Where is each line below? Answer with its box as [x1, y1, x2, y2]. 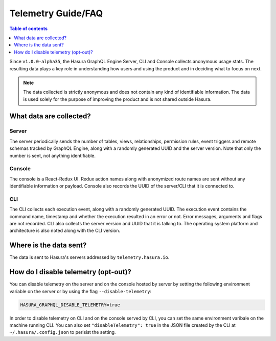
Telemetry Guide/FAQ [9, 8, 103, 19]
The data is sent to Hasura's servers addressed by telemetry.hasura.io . [9, 254, 170, 260]
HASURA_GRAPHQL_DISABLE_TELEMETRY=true [20, 302, 120, 308]
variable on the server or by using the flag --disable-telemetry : [9, 288, 152, 294]
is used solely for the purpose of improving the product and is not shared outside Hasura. [23, 96, 212, 102]
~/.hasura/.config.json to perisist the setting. [9, 329, 116, 335]
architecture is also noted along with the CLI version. [9, 227, 121, 234]
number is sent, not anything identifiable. [9, 152, 96, 159]
